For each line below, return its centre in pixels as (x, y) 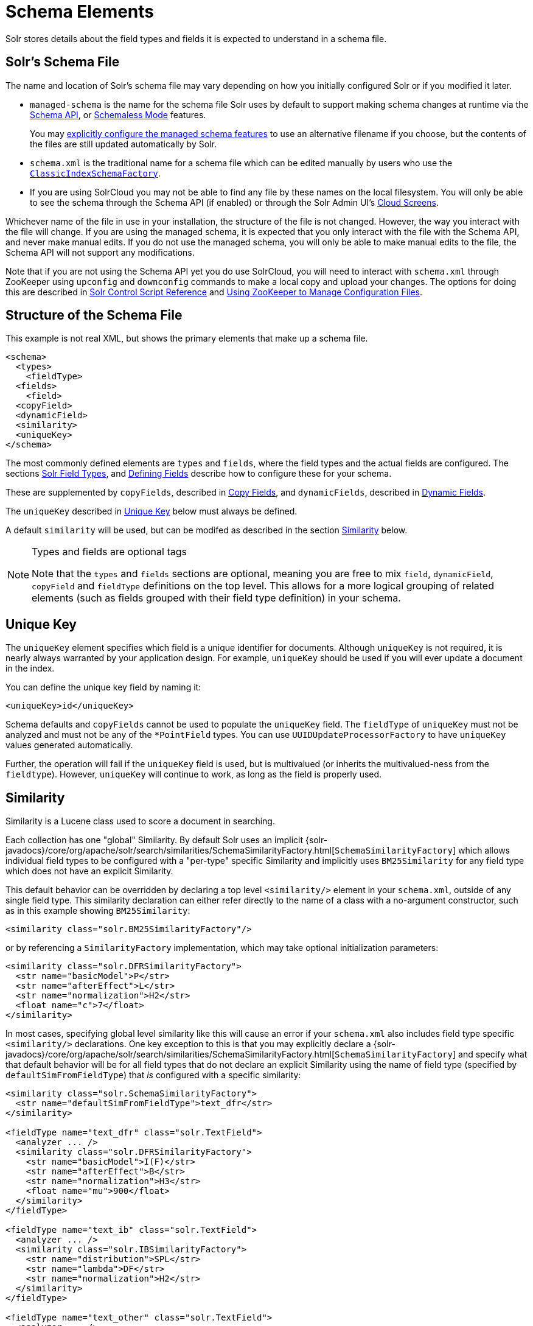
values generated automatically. (69, 745)
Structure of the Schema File (94, 315)
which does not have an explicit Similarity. (89, 871)
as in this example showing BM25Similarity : (98, 911)
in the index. (30, 668)
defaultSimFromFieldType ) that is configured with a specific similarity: (153, 1075)
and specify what (493, 1054)
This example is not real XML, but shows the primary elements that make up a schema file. (187, 339)
